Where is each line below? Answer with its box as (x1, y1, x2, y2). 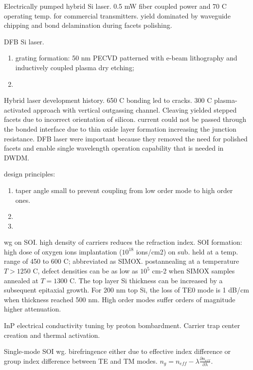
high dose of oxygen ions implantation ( (4, 246, 122, 256)
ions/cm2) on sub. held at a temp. (136, 246, 238, 256)
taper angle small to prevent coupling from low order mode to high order (15, 185, 233, 195)
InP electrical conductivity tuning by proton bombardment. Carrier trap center (4, 320, 240, 331)
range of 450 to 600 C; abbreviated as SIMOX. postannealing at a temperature (4, 256, 239, 266)
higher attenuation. (4, 304, 61, 314)
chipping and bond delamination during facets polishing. (4, 20, 172, 30)
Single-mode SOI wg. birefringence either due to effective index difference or (4, 346, 231, 356)
